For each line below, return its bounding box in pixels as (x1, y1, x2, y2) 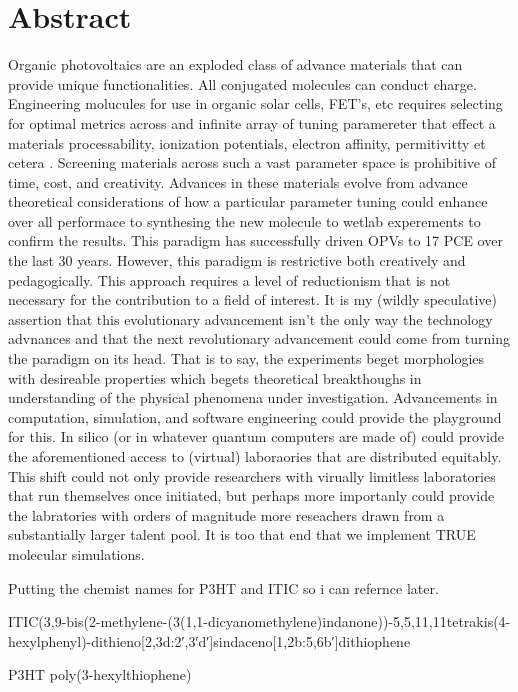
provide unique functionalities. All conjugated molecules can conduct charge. (8, 73, 477, 94)
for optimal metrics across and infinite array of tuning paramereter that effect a (8, 112, 496, 133)
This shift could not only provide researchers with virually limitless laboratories (8, 465, 496, 486)
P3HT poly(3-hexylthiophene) (8, 664, 192, 685)
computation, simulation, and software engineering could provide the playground (8, 406, 502, 427)
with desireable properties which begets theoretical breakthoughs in (8, 367, 422, 388)
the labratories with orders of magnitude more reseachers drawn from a (8, 504, 445, 525)
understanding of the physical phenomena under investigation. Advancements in (8, 387, 498, 408)
